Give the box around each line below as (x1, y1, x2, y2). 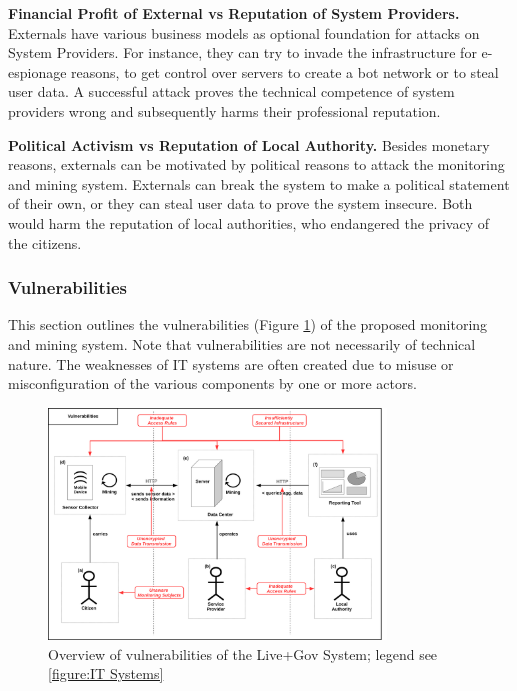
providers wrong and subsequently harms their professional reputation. (8, 100, 441, 121)
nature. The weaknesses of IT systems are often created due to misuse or (8, 353, 454, 374)
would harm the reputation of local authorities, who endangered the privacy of (8, 212, 489, 233)
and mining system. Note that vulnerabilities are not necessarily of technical (8, 333, 476, 354)
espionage (8, 61, 67, 82)
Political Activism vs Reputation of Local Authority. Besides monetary (8, 134, 490, 155)
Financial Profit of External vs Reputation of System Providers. (8, 3, 460, 23)
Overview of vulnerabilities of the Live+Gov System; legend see (48, 643, 438, 664)
